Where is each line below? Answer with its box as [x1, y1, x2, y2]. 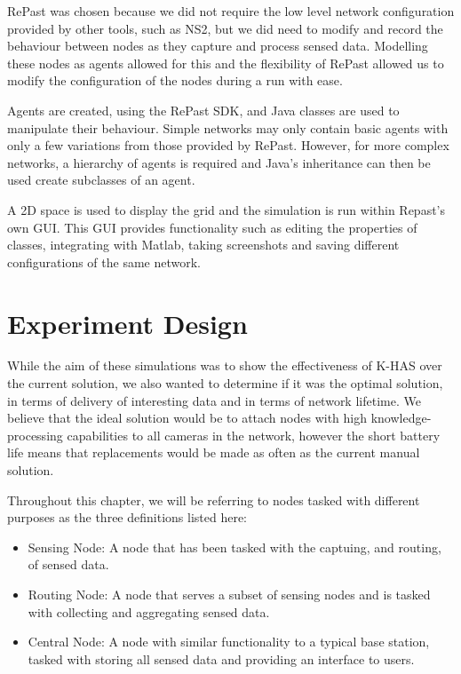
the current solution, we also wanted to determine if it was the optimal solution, [7, 374, 443, 393]
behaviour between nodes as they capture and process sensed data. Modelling [7, 36, 428, 55]
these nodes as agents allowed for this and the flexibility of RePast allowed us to [7, 53, 444, 72]
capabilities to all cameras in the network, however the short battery [67, 425, 441, 444]
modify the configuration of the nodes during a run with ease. [7, 71, 343, 90]
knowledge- [370, 408, 432, 427]
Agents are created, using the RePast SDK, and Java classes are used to [7, 100, 400, 119]
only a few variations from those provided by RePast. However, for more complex [7, 136, 449, 155]
